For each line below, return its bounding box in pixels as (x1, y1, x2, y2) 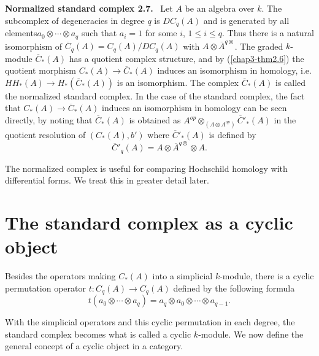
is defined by (209, 128, 256, 141)
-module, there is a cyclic (220, 269, 314, 282)
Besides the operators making (5, 269, 116, 282)
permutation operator (5, 281, 86, 294)
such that (81, 26, 117, 39)
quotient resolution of (5, 128, 86, 141)
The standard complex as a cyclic (5, 210, 293, 235)
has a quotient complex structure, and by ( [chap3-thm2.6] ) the (69, 52, 304, 64)
